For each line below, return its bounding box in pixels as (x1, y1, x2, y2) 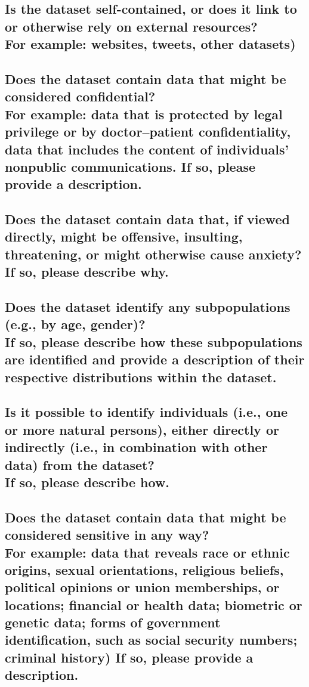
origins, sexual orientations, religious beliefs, (5, 560, 284, 578)
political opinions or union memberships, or (5, 578, 280, 596)
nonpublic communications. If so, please (5, 157, 256, 175)
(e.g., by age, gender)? (5, 315, 146, 333)
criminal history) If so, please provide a (5, 648, 254, 666)
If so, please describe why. (5, 262, 169, 281)
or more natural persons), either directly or (5, 420, 279, 438)
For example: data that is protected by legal (5, 104, 283, 123)
